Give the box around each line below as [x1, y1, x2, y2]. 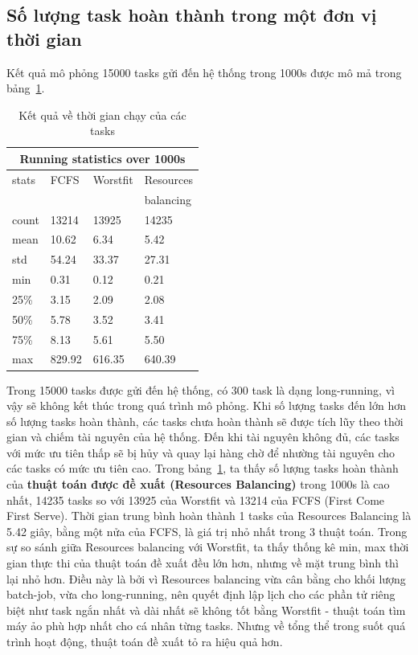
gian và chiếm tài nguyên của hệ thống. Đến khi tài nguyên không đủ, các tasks [6, 428, 400, 445]
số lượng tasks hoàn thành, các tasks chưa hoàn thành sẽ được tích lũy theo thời [6, 412, 404, 429]
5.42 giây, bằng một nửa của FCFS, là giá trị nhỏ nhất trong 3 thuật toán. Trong [6, 522, 408, 539]
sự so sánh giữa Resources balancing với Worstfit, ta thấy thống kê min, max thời [6, 538, 409, 555]
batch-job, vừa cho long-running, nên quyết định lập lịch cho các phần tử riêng [6, 586, 395, 603]
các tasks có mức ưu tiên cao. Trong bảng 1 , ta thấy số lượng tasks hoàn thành [6, 460, 399, 477]
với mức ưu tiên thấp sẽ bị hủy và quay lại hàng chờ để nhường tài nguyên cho [6, 444, 395, 461]
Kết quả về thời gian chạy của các [18, 106, 186, 123]
